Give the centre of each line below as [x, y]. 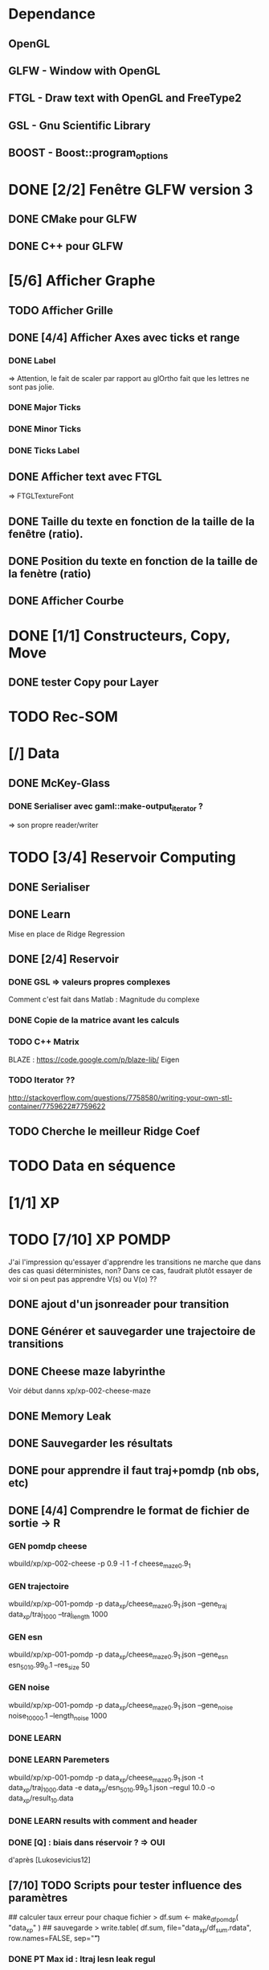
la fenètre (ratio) [50, 573]
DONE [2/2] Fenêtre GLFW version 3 [131, 189]
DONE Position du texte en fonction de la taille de [133, 561]
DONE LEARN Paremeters [59, 1759]
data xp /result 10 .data [41, 1799]
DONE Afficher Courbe [66, 601]
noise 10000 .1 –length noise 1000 [58, 1716]
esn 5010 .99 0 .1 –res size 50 [49, 1666]
